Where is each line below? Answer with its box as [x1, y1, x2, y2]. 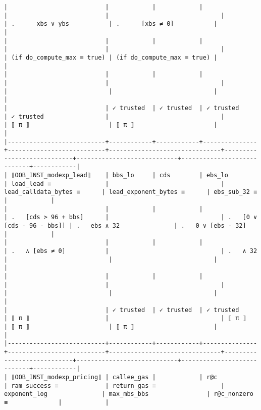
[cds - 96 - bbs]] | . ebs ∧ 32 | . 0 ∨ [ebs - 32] [4, 222, 246, 230]
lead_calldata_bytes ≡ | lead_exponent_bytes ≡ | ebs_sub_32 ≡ [4, 188, 257, 196]
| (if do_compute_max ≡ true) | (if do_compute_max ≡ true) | [4, 54, 218, 61]
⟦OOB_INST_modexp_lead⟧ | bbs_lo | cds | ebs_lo [11, 172, 228, 179]
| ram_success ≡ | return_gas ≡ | [4, 382, 225, 389]
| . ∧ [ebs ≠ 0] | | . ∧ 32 [4, 247, 257, 255]
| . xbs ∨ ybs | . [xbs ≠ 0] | [4, 20, 218, 28]
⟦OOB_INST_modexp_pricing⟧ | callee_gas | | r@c [11, 373, 218, 381]
